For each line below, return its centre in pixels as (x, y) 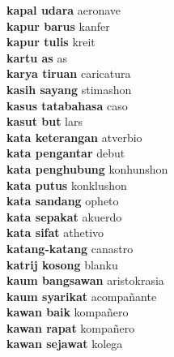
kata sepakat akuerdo (64, 216)
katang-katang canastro (70, 248)
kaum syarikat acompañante (82, 296)
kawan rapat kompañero (71, 327)
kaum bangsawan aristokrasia (85, 280)
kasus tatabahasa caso (67, 105)
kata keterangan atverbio (74, 137)
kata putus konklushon (67, 185)
